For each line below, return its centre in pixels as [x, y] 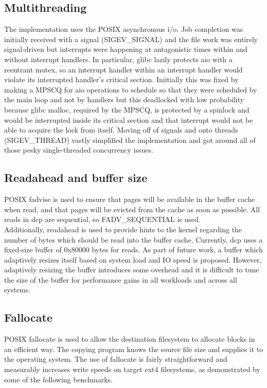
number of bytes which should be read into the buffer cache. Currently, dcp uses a [133, 239]
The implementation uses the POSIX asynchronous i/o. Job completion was [124, 29]
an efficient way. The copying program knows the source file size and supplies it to [134, 349]
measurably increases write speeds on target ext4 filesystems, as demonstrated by [132, 369]
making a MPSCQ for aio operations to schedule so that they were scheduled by [131, 89]
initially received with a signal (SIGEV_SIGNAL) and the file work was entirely [131, 39]
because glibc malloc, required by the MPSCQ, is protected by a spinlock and [127, 109]
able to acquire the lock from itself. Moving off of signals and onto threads [121, 130]
